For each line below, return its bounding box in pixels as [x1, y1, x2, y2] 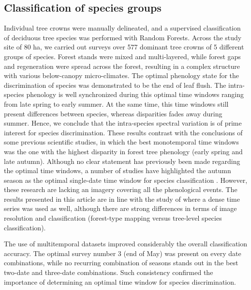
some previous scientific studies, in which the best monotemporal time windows [4, 137, 239, 147]
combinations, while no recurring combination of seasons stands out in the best [4, 258, 238, 268]
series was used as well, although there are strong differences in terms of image [4, 203, 237, 213]
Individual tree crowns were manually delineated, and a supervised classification [4, 23, 241, 33]
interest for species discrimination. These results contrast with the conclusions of [4, 127, 243, 137]
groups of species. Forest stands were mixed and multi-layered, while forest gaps [4, 51, 241, 61]
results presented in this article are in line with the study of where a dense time [4, 193, 240, 204]
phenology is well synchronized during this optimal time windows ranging [26, 89, 244, 99]
